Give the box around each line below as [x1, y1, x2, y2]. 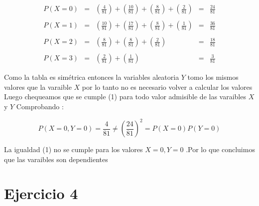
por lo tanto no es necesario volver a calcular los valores [82, 81, 253, 92]
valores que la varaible [4, 81, 72, 92]
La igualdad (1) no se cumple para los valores [4, 144, 143, 155]
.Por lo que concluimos [186, 144, 255, 155]
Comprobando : [16, 101, 64, 111]
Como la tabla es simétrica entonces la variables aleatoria [4, 72, 179, 82]
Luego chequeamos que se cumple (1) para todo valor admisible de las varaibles [4, 91, 246, 102]
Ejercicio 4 [4, 183, 78, 204]
